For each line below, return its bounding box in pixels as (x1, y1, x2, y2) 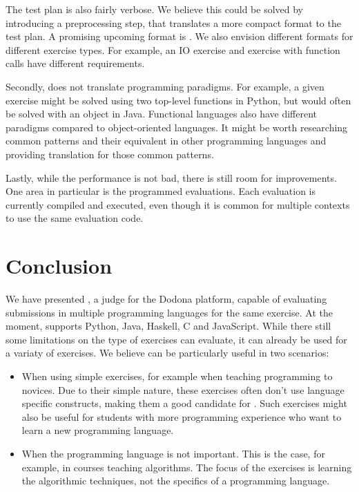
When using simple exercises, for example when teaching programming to (21, 369, 333, 383)
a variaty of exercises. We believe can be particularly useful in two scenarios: (6, 346, 329, 360)
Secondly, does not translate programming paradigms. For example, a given (6, 79, 324, 93)
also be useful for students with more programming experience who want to (21, 409, 342, 424)
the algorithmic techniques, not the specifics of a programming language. (21, 473, 330, 488)
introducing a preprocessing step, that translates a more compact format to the (6, 15, 341, 30)
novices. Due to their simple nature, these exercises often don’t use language (21, 382, 345, 397)
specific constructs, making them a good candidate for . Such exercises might (21, 396, 347, 410)
